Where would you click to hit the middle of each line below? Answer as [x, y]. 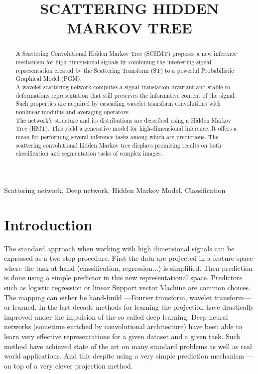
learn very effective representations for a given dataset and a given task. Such [122, 336]
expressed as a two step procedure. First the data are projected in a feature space [129, 258]
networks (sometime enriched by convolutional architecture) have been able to [123, 326]
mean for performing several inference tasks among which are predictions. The [117, 136]
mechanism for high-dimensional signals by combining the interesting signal [113, 62]
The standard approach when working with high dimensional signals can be [119, 248]
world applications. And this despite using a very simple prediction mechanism [124, 356]
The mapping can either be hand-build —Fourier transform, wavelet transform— [128, 297]
